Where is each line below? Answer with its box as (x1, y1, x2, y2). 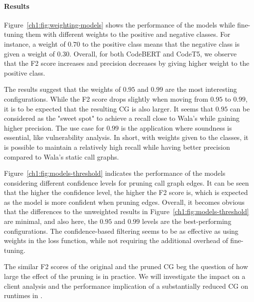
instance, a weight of (4, 38, 66, 49)
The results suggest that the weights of (4, 84, 121, 94)
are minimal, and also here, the (4, 216, 98, 226)
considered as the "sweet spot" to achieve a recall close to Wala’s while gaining (4, 113, 240, 123)
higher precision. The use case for (4, 122, 104, 133)
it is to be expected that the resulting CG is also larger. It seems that (4, 103, 213, 113)
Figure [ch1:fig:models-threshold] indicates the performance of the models (4, 168, 226, 178)
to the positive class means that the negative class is (82, 38, 240, 49)
